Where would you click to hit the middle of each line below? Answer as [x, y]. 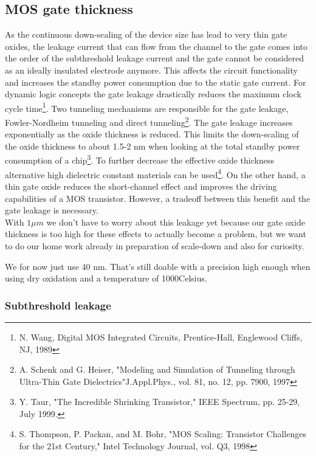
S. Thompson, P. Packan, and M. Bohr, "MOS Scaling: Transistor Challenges [163, 434]
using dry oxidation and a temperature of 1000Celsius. [106, 278]
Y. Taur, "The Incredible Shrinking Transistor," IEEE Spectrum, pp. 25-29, [160, 402]
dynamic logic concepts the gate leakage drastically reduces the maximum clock [153, 94]
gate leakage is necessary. [52, 210]
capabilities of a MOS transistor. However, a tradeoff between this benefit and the [158, 198]
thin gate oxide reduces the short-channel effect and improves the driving [141, 186]
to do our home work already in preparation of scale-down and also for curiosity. [155, 245]
